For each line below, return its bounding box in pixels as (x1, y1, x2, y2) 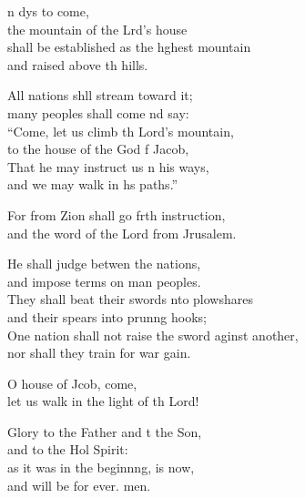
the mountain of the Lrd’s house (7, 19, 188, 38)
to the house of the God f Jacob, (7, 139, 189, 158)
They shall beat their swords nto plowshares (7, 290, 253, 309)
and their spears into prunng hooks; (7, 307, 207, 326)
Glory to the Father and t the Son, (7, 422, 202, 441)
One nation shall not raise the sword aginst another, (7, 325, 299, 344)
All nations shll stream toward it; (7, 86, 193, 105)
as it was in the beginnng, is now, (7, 458, 195, 477)
